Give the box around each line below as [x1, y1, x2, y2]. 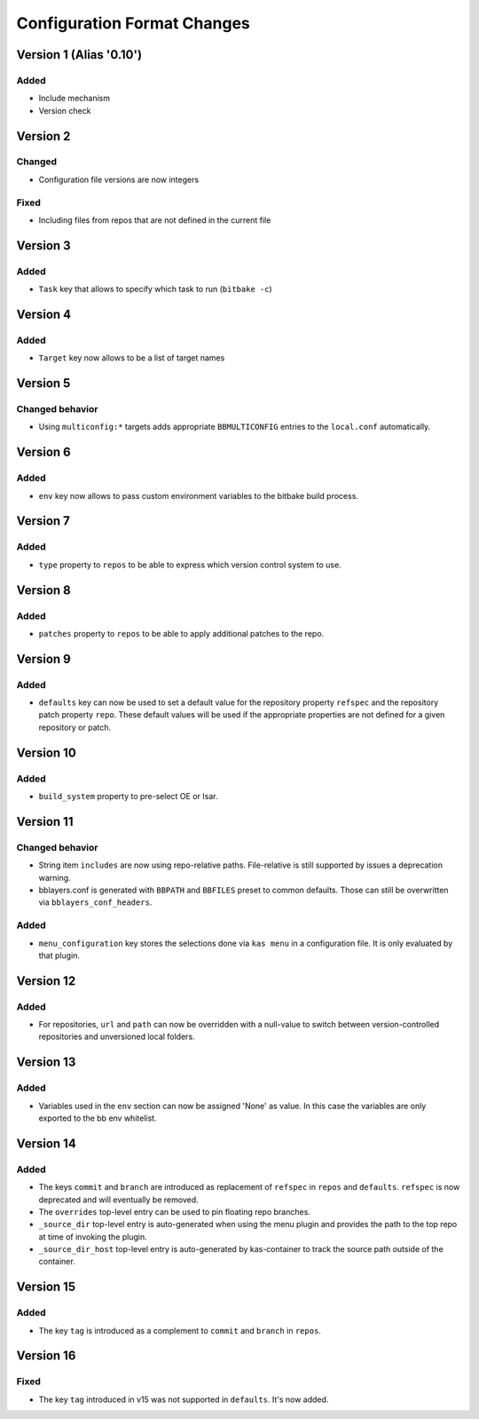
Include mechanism [38, 93, 111, 104]
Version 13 [16, 1055, 76, 1070]
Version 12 [16, 973, 76, 988]
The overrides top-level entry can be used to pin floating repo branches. [38, 1206, 310, 1217]
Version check [38, 105, 91, 115]
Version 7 [16, 513, 71, 528]
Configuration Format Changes [16, 13, 250, 33]
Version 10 [16, 745, 77, 760]
